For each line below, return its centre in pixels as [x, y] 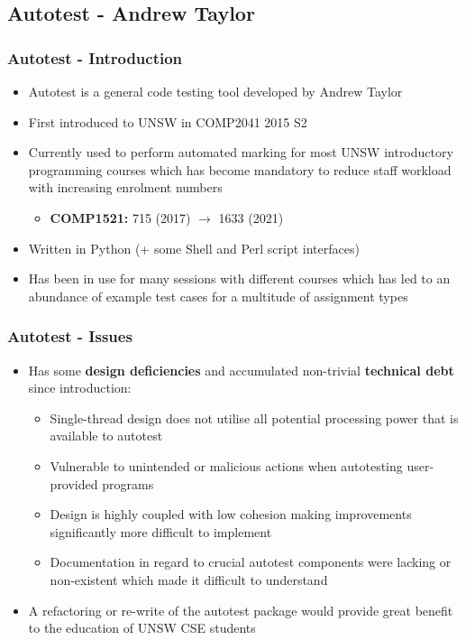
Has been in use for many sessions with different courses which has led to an [239, 278]
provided [74, 483]
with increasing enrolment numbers [125, 187]
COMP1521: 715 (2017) [120, 217]
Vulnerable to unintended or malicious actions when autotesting [226, 465]
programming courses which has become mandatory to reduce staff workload [240, 169]
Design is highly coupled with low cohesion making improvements [231, 514]
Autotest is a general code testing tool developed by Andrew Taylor [215, 91]
